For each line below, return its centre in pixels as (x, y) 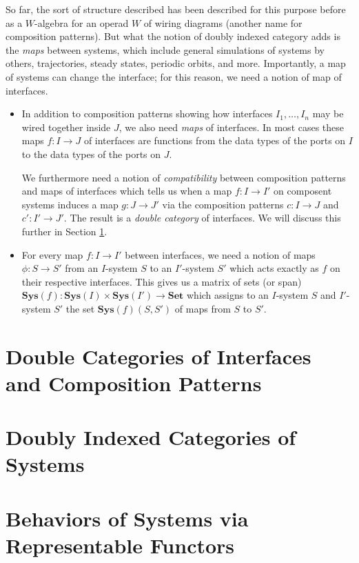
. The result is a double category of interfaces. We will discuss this (202, 218)
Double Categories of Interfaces (158, 356)
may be (328, 113)
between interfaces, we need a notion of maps (220, 254)
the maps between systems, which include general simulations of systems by (165, 49)
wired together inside (66, 127)
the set (80, 308)
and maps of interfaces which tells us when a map (127, 191)
